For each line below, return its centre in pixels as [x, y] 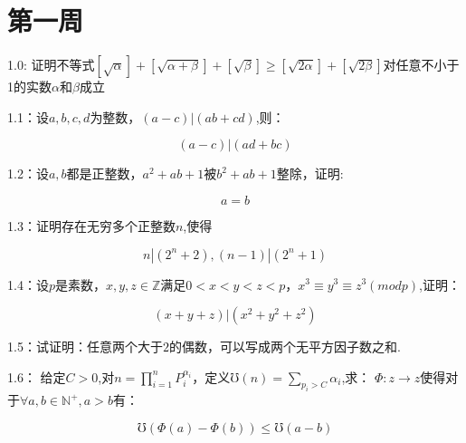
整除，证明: [310, 173]
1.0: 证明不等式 [51, 65]
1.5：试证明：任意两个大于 [85, 347]
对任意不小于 [421, 65]
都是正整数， [105, 173]
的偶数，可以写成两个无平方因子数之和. [285, 347]
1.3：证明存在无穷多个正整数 [91, 225]
